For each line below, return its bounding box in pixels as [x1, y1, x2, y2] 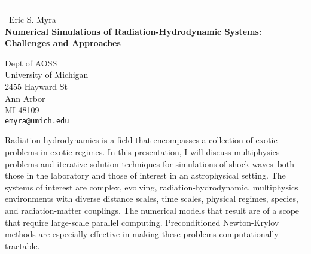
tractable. [5, 239, 40, 252]
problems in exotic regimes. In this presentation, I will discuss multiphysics [5, 146, 280, 158]
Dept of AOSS [5, 56, 57, 69]
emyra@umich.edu [5, 116, 69, 125]
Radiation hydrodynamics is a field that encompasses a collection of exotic [5, 134, 278, 146]
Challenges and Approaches [5, 37, 121, 49]
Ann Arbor [5, 92, 45, 104]
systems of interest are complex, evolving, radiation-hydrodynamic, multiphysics [5, 180, 298, 193]
